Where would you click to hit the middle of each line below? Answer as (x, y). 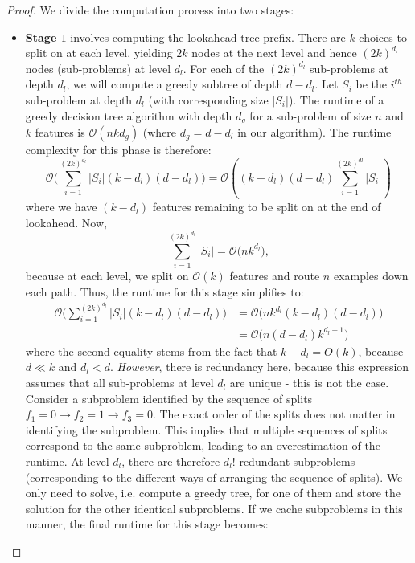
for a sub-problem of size (310, 115)
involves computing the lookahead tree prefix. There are (208, 37)
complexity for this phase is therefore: (118, 150)
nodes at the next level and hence (274, 53)
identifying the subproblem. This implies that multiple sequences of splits (206, 429)
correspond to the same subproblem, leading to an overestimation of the (203, 445)
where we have (61, 207)
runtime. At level (67, 461)
